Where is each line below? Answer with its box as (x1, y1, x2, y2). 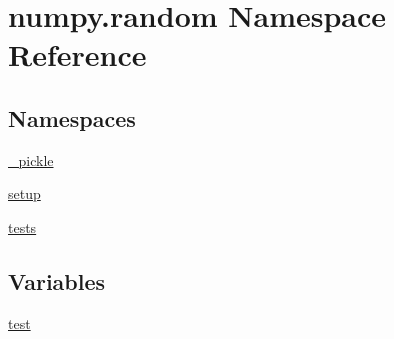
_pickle (8, 149, 54, 170)
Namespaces (8, 102, 136, 133)
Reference (8, 34, 147, 75)
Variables (8, 265, 106, 296)
